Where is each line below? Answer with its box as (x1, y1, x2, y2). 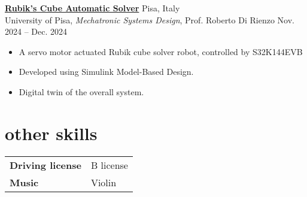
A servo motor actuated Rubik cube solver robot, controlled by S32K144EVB (19, 45, 303, 57)
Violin (90, 175, 117, 189)
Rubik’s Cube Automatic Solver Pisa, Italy (5, 2, 180, 14)
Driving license (10, 157, 81, 172)
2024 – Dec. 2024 (5, 25, 68, 38)
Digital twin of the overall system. (19, 85, 144, 98)
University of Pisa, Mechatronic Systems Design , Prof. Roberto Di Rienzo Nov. (5, 13, 294, 26)
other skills (5, 120, 98, 145)
